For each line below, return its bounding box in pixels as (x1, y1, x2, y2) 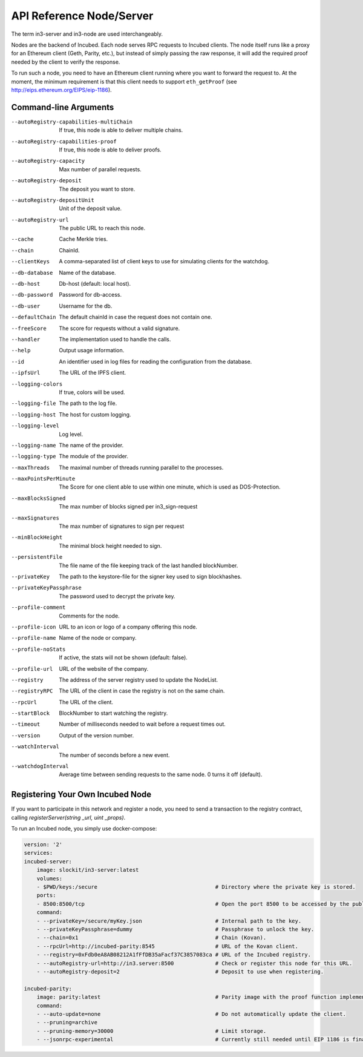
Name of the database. (59, 269, 116, 276)
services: (24, 849, 53, 857)
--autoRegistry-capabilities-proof (11, 138, 117, 145)
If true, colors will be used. (59, 388, 125, 396)
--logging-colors (11, 380, 63, 387)
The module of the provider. (59, 453, 129, 460)
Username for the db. (59, 302, 113, 309)
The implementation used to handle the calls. (59, 336, 171, 343)
